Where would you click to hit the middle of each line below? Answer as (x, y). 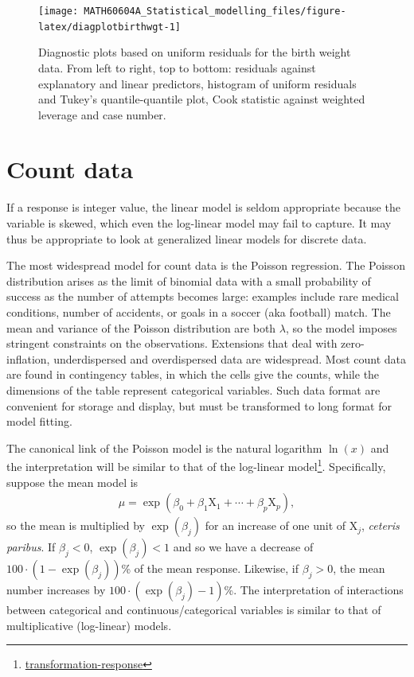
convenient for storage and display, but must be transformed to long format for (199, 405)
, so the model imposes (341, 327)
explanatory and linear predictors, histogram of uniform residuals (197, 83)
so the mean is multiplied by (76, 525)
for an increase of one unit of (275, 525)
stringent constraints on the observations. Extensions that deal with (172, 343)
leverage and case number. (102, 114)
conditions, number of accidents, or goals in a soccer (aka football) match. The (199, 311)
